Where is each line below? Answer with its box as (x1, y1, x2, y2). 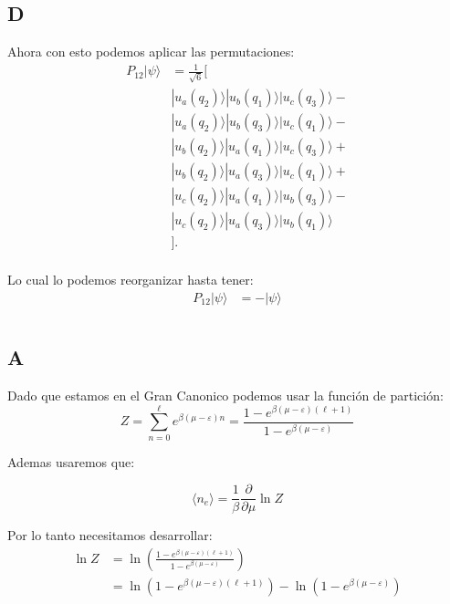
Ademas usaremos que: (7, 452, 135, 471)
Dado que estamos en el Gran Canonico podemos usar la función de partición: (7, 385, 444, 404)
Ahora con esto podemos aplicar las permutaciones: (7, 42, 295, 61)
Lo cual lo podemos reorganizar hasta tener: (7, 270, 254, 289)
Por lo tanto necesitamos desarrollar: (7, 526, 213, 545)
